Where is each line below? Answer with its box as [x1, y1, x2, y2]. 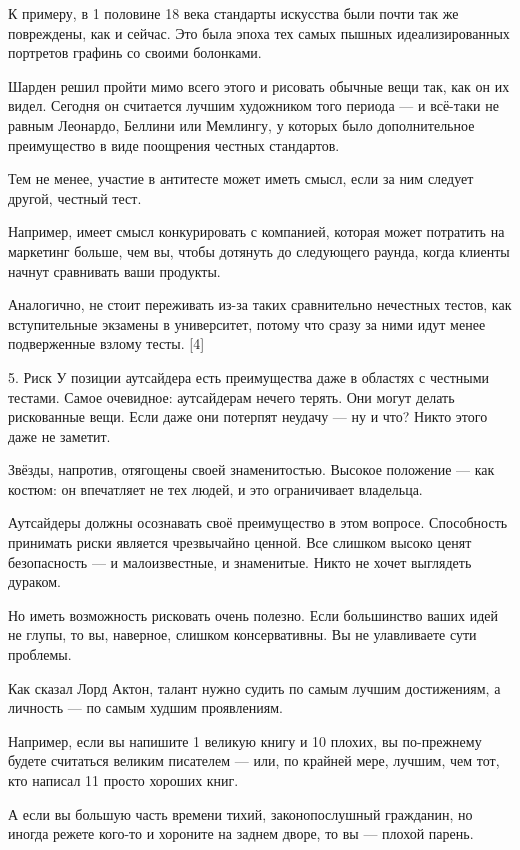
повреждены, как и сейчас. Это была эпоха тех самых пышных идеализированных [8, 22, 510, 43]
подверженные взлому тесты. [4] [8, 333, 205, 354]
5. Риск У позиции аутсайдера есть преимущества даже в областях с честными [8, 366, 490, 387]
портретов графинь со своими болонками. [8, 42, 262, 63]
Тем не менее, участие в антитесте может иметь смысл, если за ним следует [8, 168, 474, 189]
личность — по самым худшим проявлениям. [8, 697, 283, 718]
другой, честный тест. [8, 187, 142, 208]
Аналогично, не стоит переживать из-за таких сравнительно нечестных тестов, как [8, 294, 512, 315]
